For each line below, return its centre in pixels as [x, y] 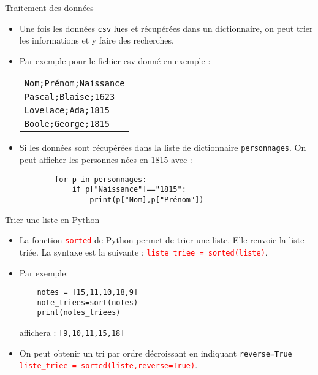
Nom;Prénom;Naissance [74, 84]
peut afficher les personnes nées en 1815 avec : [106, 160]
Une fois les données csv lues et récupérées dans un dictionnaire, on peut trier [166, 28]
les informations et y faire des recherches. [97, 40]
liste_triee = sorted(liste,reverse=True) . [108, 365]
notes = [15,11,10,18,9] [88, 293]
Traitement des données [49, 7]
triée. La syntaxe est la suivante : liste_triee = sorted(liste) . [143, 252]
